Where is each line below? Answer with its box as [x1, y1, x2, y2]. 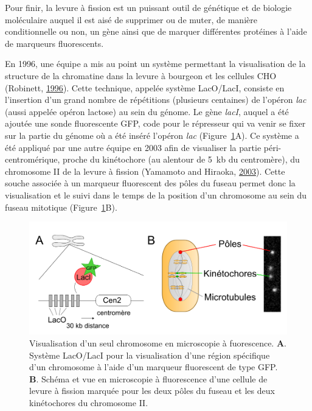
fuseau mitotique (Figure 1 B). [5, 200, 117, 213]
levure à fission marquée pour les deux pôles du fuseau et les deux [29, 384, 275, 397]
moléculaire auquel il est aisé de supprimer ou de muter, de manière [5, 13, 257, 26]
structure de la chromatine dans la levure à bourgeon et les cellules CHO [5, 69, 277, 82]
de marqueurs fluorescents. [5, 37, 104, 49]
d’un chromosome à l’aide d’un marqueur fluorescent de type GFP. [29, 360, 278, 373]
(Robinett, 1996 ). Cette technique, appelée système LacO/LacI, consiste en [5, 81, 285, 94]
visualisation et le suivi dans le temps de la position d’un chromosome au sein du [5, 188, 307, 201]
